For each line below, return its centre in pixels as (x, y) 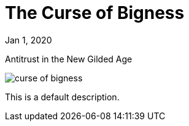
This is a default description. (62, 97)
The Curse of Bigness (95, 13)
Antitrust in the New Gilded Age (69, 59)
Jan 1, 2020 (29, 40)
